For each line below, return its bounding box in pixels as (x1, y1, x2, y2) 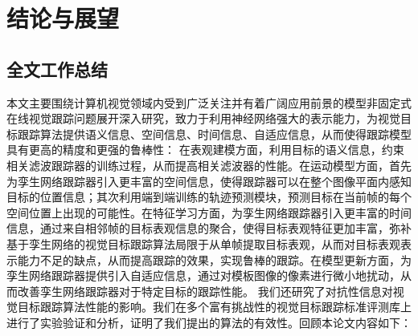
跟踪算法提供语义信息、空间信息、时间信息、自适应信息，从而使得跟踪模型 (17, 125, 412, 142)
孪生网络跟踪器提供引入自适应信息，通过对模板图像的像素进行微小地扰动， (6, 267, 400, 284)
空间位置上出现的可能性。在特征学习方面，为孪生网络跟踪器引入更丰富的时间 (6, 204, 412, 221)
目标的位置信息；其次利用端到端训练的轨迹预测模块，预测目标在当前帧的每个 (6, 188, 412, 205)
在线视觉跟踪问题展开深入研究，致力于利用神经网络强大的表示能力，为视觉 (6, 110, 400, 127)
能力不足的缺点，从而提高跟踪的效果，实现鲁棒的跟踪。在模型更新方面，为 (17, 251, 412, 268)
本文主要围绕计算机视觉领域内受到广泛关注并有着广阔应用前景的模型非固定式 (6, 94, 412, 111)
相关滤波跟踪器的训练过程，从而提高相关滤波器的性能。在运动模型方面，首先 (6, 156, 412, 173)
